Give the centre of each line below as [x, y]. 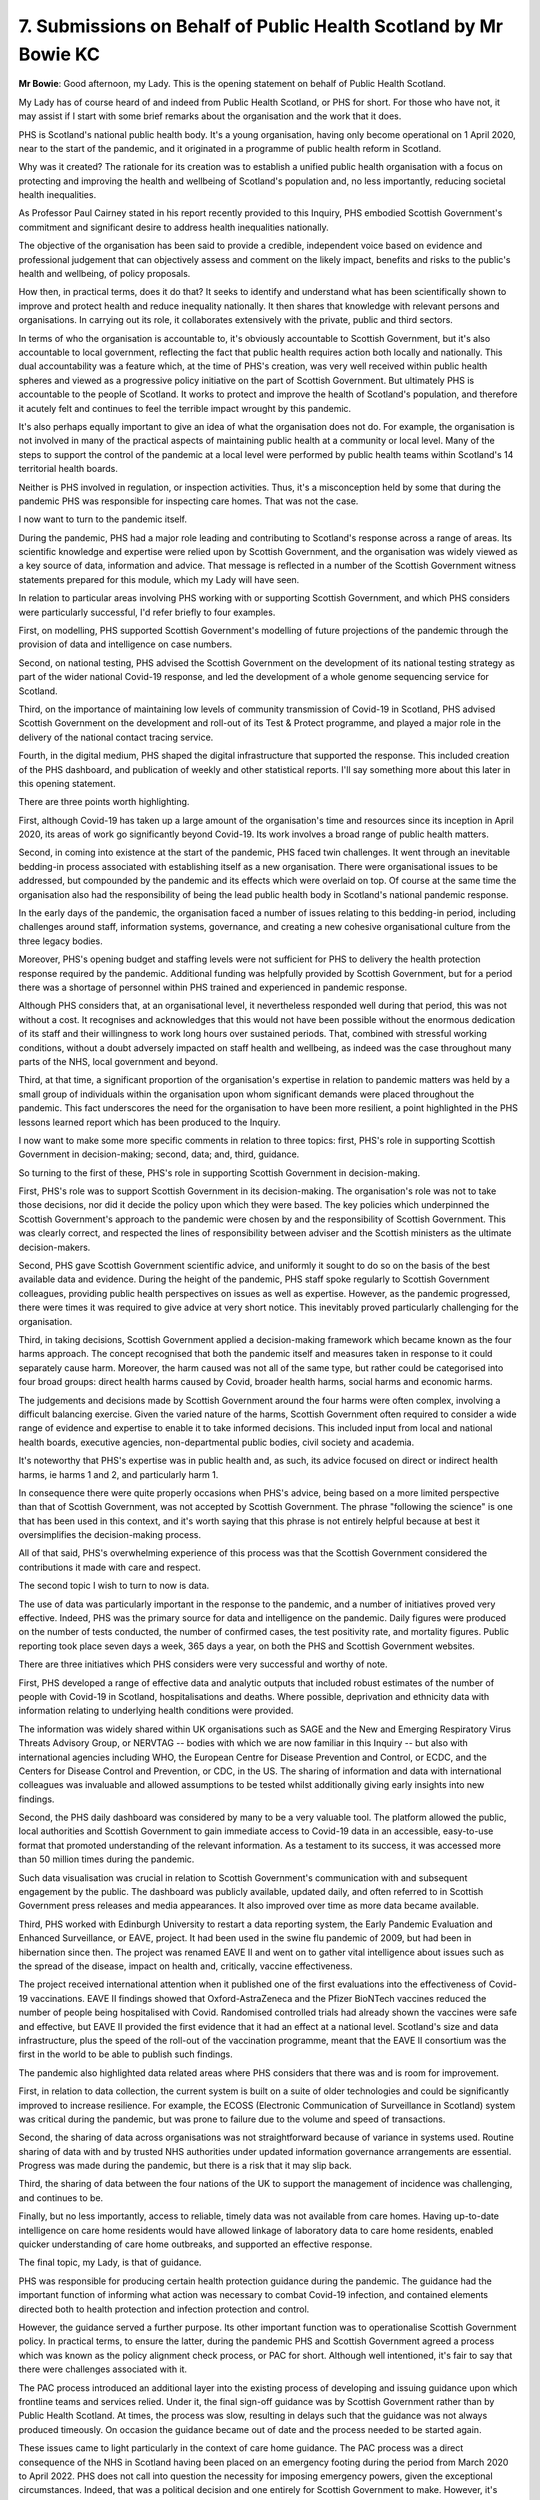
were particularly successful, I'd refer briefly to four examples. [147, 612]
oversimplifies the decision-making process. [110, 1535]
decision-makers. [54, 1247]
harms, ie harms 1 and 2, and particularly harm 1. [118, 1474]
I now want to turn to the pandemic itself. [103, 519]
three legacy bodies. [61, 941]
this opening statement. [67, 783]
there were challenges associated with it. [103, 2369]
